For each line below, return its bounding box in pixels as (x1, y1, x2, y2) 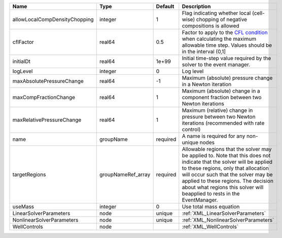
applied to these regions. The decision (182, 177, 274, 184)
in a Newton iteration (182, 81, 232, 87)
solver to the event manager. (182, 61, 251, 68)
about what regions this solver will (182, 184, 264, 191)
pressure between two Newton (182, 113, 256, 120)
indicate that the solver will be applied (182, 158, 273, 165)
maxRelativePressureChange (12, 116, 82, 123)
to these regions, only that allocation (182, 165, 269, 171)
